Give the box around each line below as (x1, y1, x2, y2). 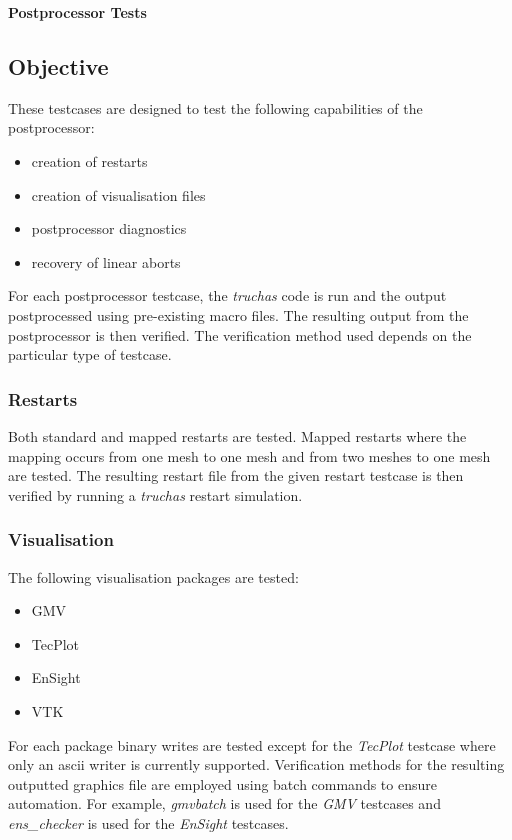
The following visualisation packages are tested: (8, 566, 299, 587)
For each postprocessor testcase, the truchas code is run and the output (8, 285, 447, 306)
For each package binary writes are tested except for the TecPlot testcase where (8, 734, 496, 755)
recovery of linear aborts (31, 251, 181, 272)
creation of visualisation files (31, 184, 206, 205)
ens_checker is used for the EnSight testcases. (8, 812, 289, 833)
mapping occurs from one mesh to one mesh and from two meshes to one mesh (8, 445, 491, 466)
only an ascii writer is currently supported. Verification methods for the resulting (8, 754, 505, 775)
